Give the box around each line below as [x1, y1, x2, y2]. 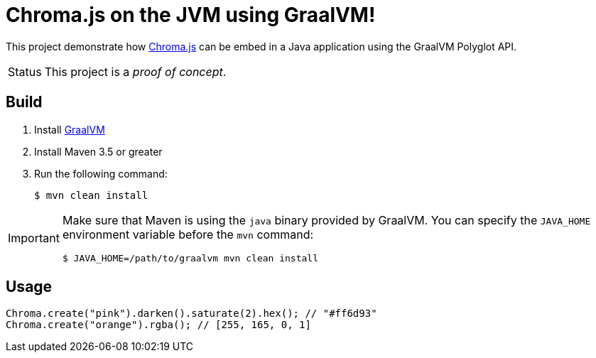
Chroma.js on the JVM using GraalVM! [6, 3, 376, 27]
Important [8, 231, 60, 246]
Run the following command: [34, 167, 168, 180]
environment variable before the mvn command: [62, 227, 314, 242]
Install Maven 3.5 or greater [34, 145, 163, 158]
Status [8, 64, 42, 79]
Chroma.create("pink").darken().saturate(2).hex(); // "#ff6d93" [6, 308, 377, 320]
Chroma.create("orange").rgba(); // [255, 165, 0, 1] [6, 319, 311, 331]
